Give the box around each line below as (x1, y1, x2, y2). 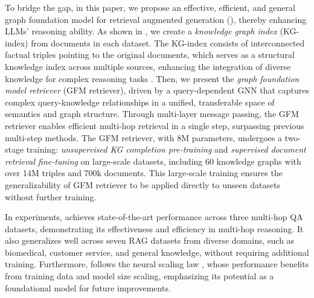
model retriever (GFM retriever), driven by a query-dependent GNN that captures (5, 84, 309, 97)
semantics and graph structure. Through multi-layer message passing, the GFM (5, 107, 299, 120)
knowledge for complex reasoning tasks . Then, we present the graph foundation (5, 72, 300, 84)
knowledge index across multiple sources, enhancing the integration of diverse (5, 60, 291, 72)
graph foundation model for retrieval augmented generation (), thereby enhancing (5, 13, 307, 25)
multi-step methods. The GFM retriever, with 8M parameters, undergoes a (5, 131, 282, 144)
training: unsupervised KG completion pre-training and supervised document (26, 143, 306, 156)
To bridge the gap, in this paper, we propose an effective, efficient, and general (5, 1, 295, 13)
